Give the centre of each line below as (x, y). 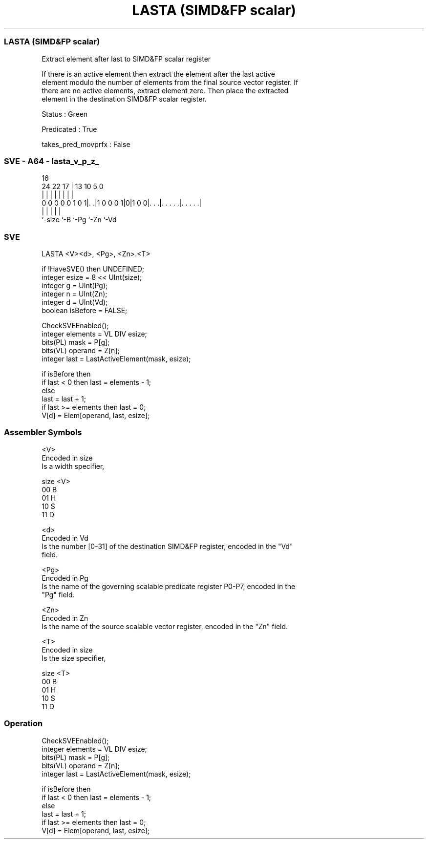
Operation (23, 724)
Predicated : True (69, 129)
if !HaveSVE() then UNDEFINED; (93, 269)
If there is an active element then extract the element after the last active (158, 74)
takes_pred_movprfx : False (86, 144)
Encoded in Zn (65, 618)
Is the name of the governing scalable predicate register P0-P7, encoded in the (169, 586)
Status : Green (65, 114)
